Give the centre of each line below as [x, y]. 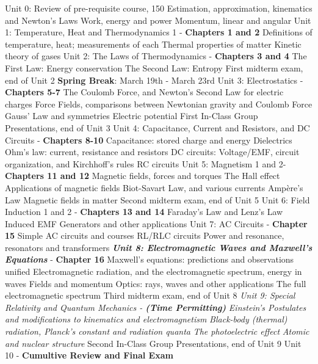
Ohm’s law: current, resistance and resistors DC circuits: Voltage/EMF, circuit [152, 152]
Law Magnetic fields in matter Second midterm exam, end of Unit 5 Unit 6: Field [157, 199]
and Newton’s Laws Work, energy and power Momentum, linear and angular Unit [158, 20]
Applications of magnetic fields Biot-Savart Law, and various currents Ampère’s [154, 187]
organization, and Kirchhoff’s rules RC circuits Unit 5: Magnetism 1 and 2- [146, 163]
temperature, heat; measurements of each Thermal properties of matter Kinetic [153, 44]
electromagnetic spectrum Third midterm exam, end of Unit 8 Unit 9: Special [150, 295]
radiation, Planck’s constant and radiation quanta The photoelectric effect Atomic [157, 331]
